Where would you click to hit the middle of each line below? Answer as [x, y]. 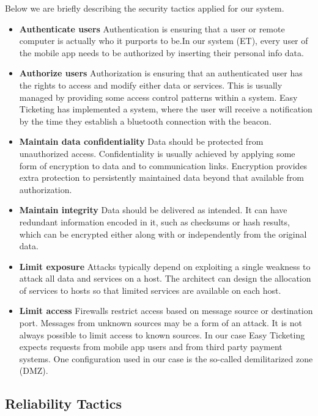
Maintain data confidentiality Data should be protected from [141, 141]
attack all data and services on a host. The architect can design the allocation [165, 278]
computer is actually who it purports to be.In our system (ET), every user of [164, 41]
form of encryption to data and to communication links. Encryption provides [163, 165]
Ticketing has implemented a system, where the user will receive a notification [166, 109]
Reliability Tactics [63, 403]
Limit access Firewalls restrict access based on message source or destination [166, 311]
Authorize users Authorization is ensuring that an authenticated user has [161, 73]
